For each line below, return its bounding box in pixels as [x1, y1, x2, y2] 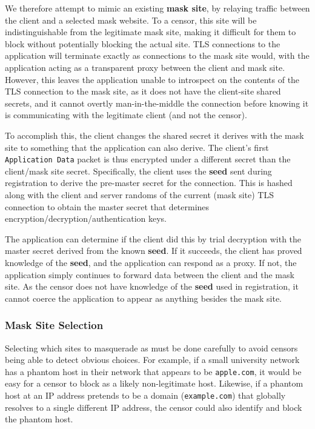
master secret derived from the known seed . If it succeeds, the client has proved [5, 244, 302, 257]
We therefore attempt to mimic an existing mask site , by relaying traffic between [5, 2, 310, 14]
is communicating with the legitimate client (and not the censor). [5, 108, 247, 121]
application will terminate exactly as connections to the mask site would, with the [5, 49, 310, 62]
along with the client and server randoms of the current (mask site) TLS [5, 188, 274, 201]
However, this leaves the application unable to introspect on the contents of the [5, 73, 300, 85]
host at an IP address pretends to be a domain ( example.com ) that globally [5, 388, 286, 401]
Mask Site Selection [5, 318, 104, 333]
